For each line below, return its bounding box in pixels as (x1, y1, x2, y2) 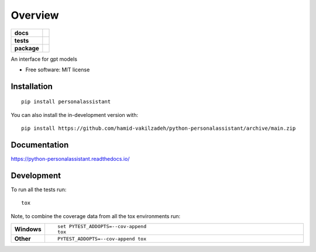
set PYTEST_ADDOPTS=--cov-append (57, 223, 146, 230)
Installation (11, 81, 53, 91)
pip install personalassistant (21, 98, 111, 105)
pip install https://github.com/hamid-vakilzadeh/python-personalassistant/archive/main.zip (21, 125, 296, 132)
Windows (14, 225, 42, 233)
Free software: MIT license (25, 66, 90, 73)
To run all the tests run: (11, 186, 67, 193)
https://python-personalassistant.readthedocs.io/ (11, 156, 130, 163)
